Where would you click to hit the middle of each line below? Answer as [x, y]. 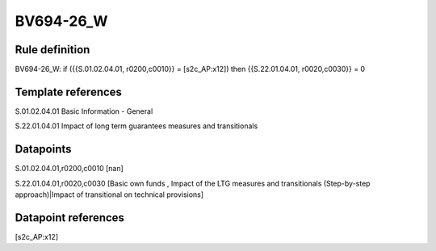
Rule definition [52, 50]
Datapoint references [70, 218]
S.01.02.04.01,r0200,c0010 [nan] [69, 169]
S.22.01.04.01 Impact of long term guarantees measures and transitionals [136, 126]
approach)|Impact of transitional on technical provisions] [109, 195]
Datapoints [43, 149]
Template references [69, 92]
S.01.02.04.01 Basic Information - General [84, 111]
